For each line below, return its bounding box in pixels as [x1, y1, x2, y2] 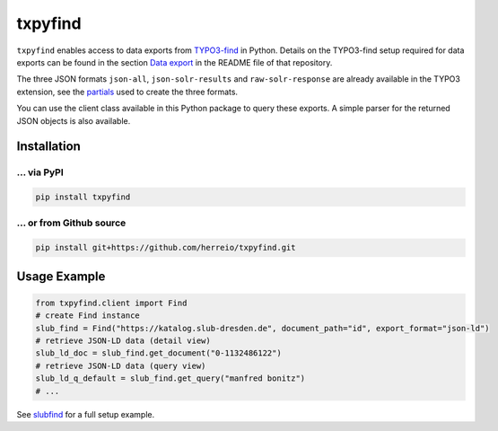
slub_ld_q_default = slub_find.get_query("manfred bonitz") [35, 374, 306, 383]
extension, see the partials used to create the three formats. [16, 86, 238, 97]
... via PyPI [16, 166, 65, 179]
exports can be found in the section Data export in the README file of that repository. [16, 57, 333, 67]
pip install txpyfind [35, 192, 131, 202]
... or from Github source [16, 216, 127, 229]
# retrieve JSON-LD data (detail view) [35, 335, 211, 346]
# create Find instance [35, 311, 141, 321]
